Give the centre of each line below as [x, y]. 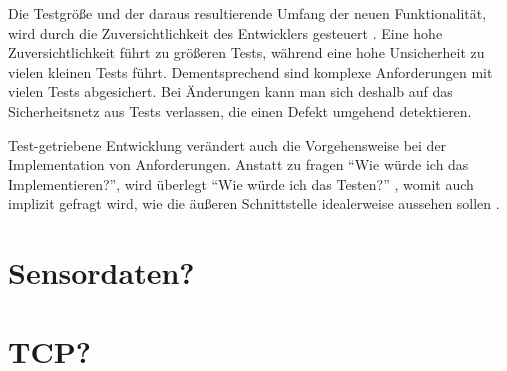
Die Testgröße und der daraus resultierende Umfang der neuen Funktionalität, [247, 13]
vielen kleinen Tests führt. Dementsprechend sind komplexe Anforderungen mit [250, 71]
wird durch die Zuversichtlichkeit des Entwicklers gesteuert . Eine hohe [225, 32]
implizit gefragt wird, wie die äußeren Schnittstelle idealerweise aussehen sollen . [254, 203]
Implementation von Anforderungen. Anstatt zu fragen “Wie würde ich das [238, 164]
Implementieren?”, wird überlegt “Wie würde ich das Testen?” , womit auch [241, 183]
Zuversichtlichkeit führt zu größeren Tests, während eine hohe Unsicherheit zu [246, 52]
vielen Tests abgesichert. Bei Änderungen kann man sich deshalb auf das [230, 91]
